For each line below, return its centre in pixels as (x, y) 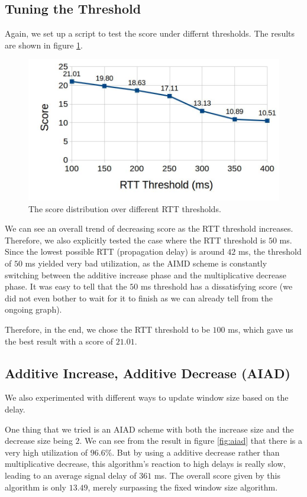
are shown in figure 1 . (44, 45)
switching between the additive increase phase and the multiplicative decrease (146, 275)
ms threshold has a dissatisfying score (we (217, 286)
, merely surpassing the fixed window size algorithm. (183, 487)
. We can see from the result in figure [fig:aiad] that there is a (191, 441)
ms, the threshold (270, 251)
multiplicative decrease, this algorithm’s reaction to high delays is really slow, (145, 464)
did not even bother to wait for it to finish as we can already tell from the (139, 298)
